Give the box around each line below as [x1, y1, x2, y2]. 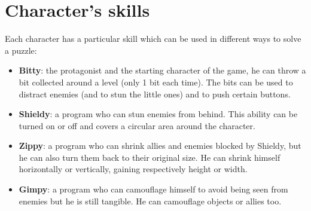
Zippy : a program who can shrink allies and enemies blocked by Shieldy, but [19, 139, 301, 152]
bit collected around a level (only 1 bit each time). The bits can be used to [19, 75, 293, 88]
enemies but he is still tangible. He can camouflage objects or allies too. [19, 194, 282, 207]
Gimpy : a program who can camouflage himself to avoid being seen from [19, 183, 288, 195]
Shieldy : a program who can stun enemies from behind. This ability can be [19, 108, 298, 120]
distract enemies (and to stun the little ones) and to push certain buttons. [19, 87, 291, 100]
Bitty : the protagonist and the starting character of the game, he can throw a [19, 64, 306, 77]
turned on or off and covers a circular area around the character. [19, 119, 255, 132]
